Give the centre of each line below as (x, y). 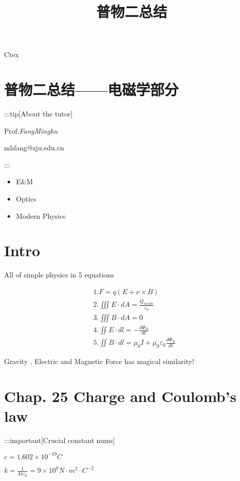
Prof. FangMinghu (31, 130)
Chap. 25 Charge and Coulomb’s (120, 396)
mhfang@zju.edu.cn (34, 148)
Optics (26, 199)
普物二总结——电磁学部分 (91, 89)
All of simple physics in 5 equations (59, 275)
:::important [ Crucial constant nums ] (59, 440)
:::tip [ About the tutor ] (38, 114)
